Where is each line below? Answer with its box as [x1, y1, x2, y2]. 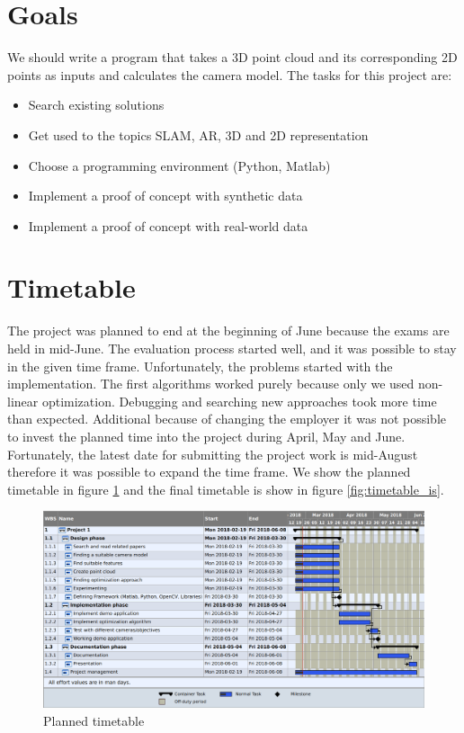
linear [7, 391, 39, 410]
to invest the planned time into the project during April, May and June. [7, 426, 406, 445]
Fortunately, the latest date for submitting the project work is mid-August [7, 444, 418, 463]
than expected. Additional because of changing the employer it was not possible [7, 409, 447, 428]
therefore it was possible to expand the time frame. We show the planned [7, 462, 411, 481]
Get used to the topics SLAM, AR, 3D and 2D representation [28, 125, 369, 144]
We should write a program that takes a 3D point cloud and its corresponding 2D [7, 48, 458, 67]
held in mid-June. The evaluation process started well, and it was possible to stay [7, 339, 457, 357]
